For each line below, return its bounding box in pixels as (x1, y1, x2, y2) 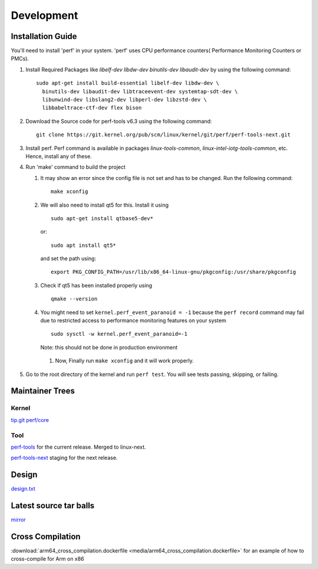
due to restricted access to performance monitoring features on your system (40, 317, 227, 324)
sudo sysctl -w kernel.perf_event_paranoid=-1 (51, 331, 188, 338)
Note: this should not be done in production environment (40, 344, 178, 351)
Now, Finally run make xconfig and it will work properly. (55, 357, 194, 364)
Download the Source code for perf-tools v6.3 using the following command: (25, 117, 212, 125)
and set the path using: (40, 255, 97, 262)
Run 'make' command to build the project (25, 163, 126, 171)
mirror (11, 516, 26, 524)
